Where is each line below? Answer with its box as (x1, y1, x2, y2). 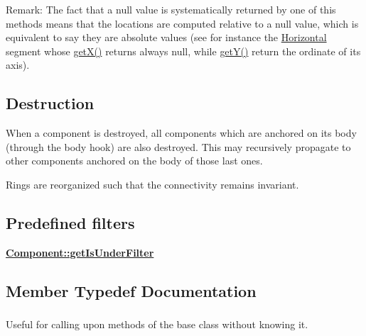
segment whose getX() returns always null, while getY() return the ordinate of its (6, 43, 361, 58)
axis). (6, 57, 30, 72)
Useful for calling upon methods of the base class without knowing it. (6, 317, 308, 332)
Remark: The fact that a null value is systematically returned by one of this (6, 2, 336, 16)
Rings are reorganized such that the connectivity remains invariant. (6, 177, 299, 191)
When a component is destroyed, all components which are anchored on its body (6, 125, 357, 140)
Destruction (6, 92, 95, 114)
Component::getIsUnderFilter (6, 245, 154, 259)
